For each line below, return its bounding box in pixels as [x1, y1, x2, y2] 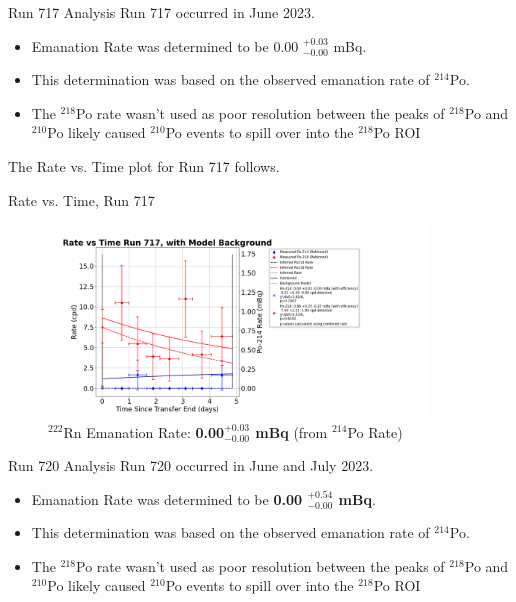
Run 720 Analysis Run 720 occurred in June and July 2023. [8, 455, 374, 476]
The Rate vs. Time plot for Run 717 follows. [8, 155, 280, 176]
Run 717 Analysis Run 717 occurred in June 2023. [8, 2, 315, 22]
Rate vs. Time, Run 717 [8, 189, 155, 210]
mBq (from [255, 421, 328, 442]
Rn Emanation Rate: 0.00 [63, 421, 225, 442]
